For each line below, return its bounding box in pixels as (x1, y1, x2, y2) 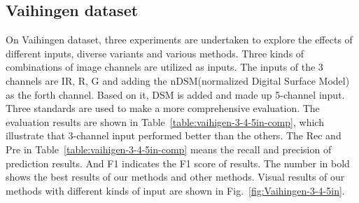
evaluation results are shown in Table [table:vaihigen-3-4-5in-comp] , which (6, 114, 324, 129)
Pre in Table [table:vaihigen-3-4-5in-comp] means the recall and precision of (6, 141, 332, 156)
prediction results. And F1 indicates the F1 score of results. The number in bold (6, 155, 350, 170)
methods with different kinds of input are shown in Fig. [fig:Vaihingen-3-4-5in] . (6, 183, 345, 197)
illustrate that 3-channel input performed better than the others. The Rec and (6, 128, 342, 143)
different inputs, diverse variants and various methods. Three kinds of (6, 45, 304, 60)
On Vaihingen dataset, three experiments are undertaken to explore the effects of (6, 32, 353, 47)
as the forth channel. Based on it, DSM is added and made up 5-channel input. (6, 87, 345, 101)
